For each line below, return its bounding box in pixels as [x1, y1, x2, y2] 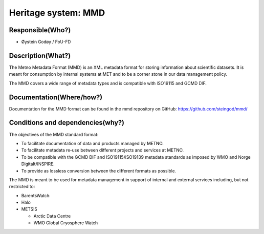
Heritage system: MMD [9, 7, 105, 18]
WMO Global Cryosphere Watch [33, 220, 98, 226]
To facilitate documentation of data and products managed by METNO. [21, 140, 164, 146]
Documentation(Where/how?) [9, 93, 103, 101]
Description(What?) [9, 51, 71, 60]
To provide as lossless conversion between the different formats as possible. [21, 168, 176, 173]
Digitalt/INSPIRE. [21, 161, 55, 167]
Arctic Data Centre [33, 213, 71, 219]
